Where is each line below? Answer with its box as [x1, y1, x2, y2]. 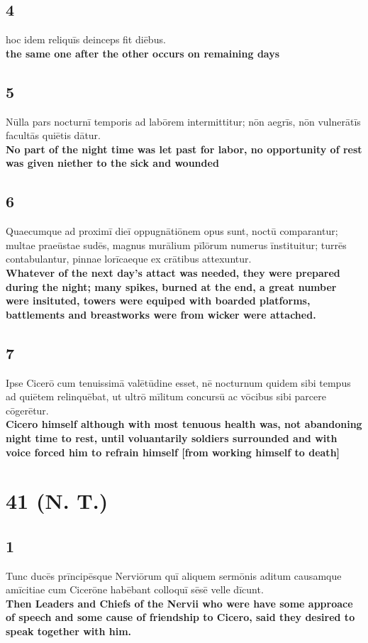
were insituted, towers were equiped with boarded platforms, [6, 293, 311, 308]
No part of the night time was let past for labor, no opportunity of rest [6, 141, 362, 156]
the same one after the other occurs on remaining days [6, 45, 280, 60]
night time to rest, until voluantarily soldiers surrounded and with [6, 430, 338, 445]
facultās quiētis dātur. [6, 128, 101, 143]
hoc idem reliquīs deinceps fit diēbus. [6, 32, 166, 47]
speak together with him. [6, 624, 132, 639]
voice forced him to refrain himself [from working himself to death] [6, 444, 340, 459]
